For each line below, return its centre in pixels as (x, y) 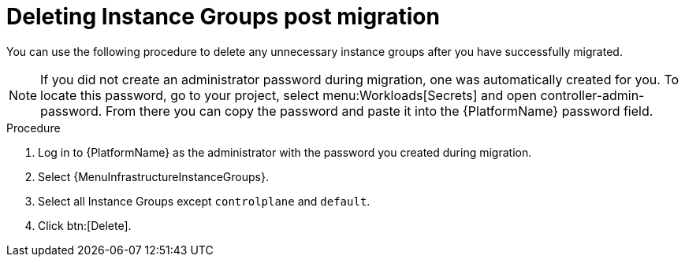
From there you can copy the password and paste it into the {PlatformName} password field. (379, 111)
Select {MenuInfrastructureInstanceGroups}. (153, 176)
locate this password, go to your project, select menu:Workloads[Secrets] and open (289, 95)
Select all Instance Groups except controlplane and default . (204, 201)
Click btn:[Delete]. (85, 225)
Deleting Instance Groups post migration (223, 17)
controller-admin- (592, 95)
